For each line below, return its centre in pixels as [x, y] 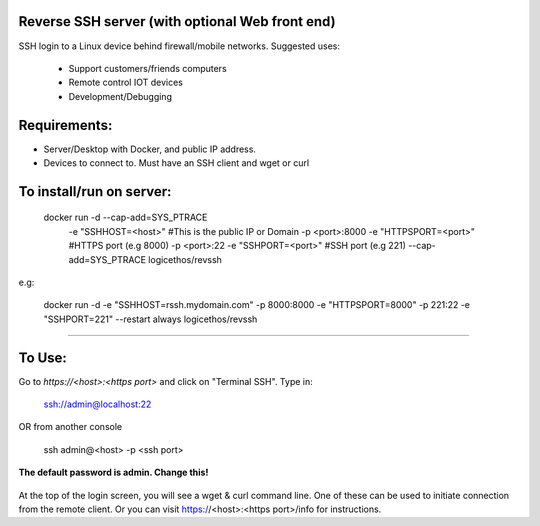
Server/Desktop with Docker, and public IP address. [150, 149]
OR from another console [70, 427]
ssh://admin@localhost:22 [97, 404]
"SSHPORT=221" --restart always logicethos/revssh [150, 319]
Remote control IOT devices [126, 82]
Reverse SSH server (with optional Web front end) [177, 21]
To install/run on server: [95, 191]
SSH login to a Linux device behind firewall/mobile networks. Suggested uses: [179, 46]
